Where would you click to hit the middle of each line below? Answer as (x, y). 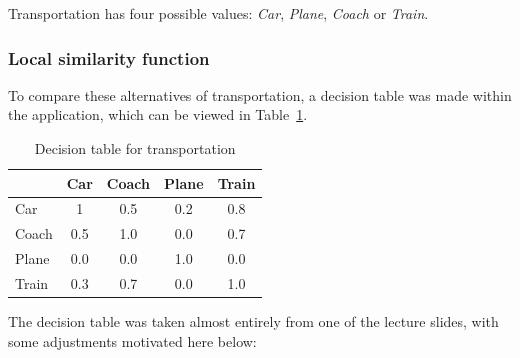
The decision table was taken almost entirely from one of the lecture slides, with (253, 321)
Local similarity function (109, 57)
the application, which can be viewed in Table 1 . (158, 114)
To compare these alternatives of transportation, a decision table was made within (260, 94)
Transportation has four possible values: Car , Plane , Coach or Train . (218, 13)
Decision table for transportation (135, 148)
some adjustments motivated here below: (132, 340)
